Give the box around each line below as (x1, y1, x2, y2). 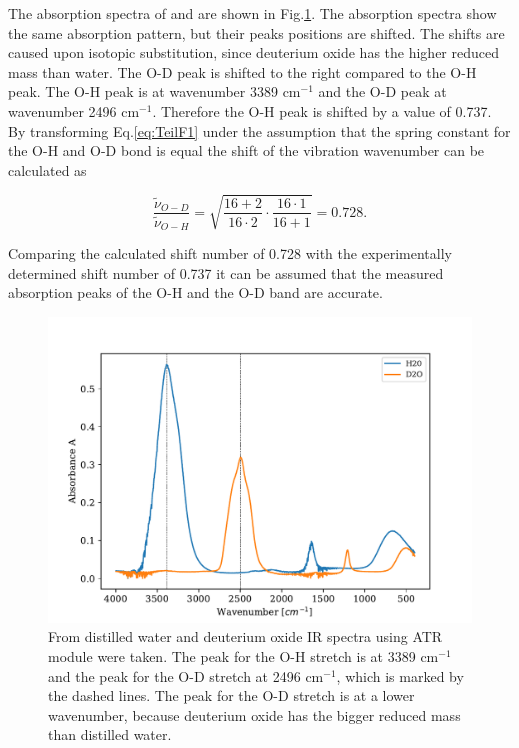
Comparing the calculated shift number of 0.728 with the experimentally (8, 243, 452, 264)
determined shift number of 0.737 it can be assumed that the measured (8, 262, 444, 283)
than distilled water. (48, 724, 172, 745)
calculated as (8, 159, 87, 180)
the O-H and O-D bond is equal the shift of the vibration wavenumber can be (8, 140, 485, 161)
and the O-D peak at (318, 81, 447, 102)
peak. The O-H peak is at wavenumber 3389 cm (8, 81, 301, 102)
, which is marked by (336, 665, 464, 686)
